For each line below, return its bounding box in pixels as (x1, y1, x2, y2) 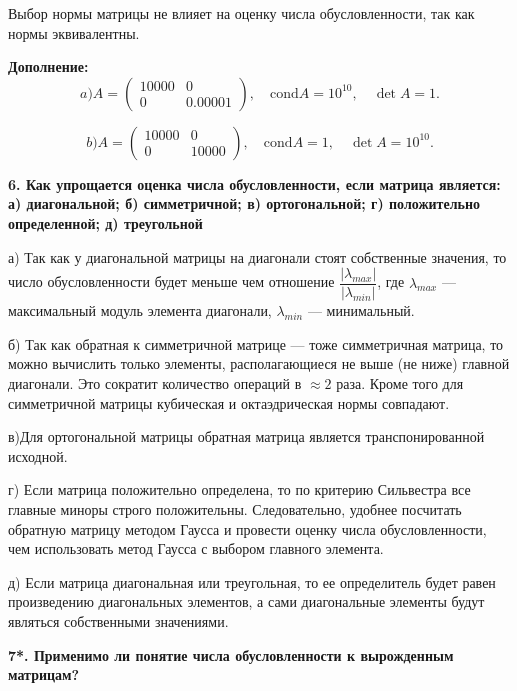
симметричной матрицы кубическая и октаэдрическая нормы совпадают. (8, 392, 450, 413)
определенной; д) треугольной (8, 212, 203, 233)
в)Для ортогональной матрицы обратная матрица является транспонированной (8, 426, 485, 447)
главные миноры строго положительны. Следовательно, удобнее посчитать (8, 498, 462, 519)
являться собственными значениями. (8, 610, 229, 631)
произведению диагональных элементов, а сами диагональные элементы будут (8, 591, 485, 612)
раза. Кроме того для (336, 373, 464, 393)
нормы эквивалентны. (8, 22, 140, 43)
